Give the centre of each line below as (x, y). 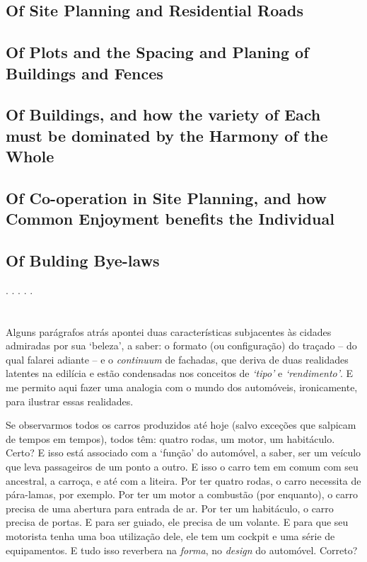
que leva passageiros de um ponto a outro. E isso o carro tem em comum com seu (182, 467)
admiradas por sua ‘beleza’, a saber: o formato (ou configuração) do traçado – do (181, 345)
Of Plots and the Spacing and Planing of (157, 52)
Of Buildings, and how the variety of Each (163, 114)
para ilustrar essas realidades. (70, 401)
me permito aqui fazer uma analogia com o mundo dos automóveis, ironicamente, (182, 387)
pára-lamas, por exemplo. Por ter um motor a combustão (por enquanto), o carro (182, 494)
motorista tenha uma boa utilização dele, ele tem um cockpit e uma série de (170, 535)
